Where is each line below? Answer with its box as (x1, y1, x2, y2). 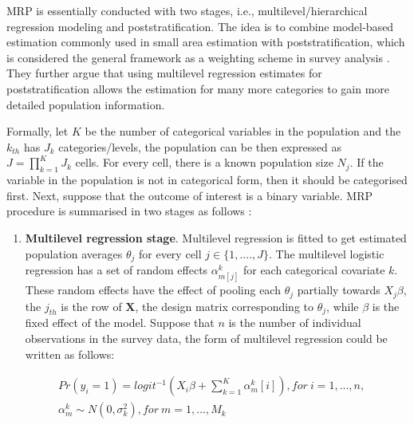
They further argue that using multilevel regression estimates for (6, 65, 322, 81)
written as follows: (25, 345, 115, 362)
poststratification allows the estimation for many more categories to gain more (6, 80, 390, 96)
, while (326, 297, 359, 314)
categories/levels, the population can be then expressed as (58, 138, 341, 155)
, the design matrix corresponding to (135, 297, 314, 314)
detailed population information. (6, 96, 165, 112)
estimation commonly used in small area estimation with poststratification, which (6, 33, 405, 50)
